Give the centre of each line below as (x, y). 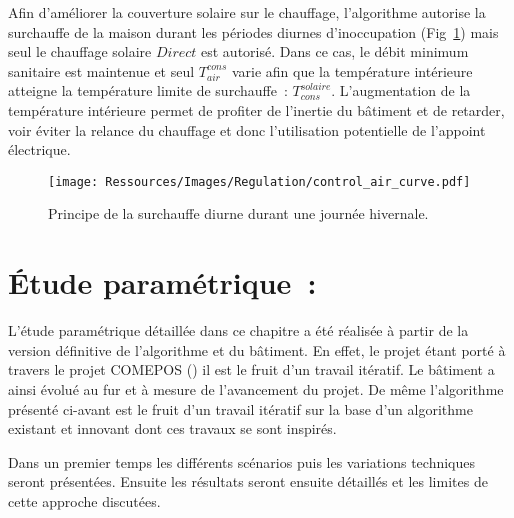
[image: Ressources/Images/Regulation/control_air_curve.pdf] (259, 181)
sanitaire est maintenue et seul (101, 70)
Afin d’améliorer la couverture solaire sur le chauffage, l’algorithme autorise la (247, 12)
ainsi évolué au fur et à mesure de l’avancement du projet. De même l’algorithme (256, 388)
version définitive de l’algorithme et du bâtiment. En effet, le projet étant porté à (257, 349)
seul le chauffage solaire (80, 51)
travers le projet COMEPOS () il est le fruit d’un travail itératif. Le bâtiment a (251, 369)
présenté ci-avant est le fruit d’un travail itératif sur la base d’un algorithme (240, 408)
